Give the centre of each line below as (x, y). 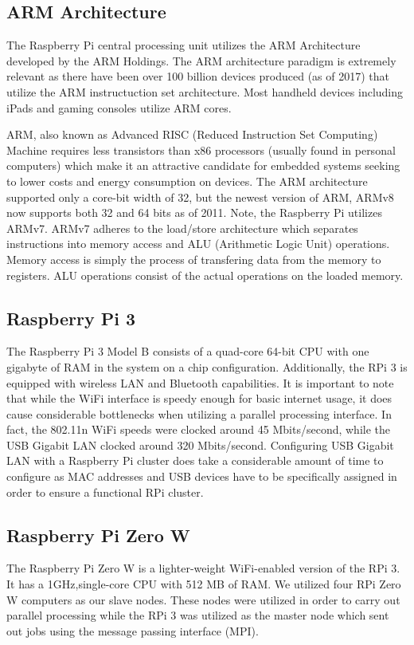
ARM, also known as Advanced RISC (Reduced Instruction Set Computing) (192, 134)
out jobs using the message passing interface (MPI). (133, 630)
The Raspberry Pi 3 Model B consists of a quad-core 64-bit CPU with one (188, 351)
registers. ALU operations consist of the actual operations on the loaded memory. (205, 275)
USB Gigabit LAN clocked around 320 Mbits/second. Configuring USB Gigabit (200, 444)
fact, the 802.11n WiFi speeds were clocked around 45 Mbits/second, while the (199, 429)
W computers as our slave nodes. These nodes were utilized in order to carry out (203, 599)
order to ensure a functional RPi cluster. (105, 492)
